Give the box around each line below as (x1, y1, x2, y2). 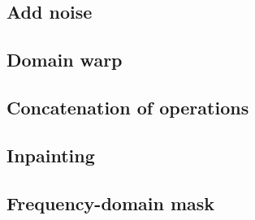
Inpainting (6, 142, 95, 167)
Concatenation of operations (6, 94, 249, 119)
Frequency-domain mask (6, 190, 215, 215)
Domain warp (6, 47, 123, 72)
